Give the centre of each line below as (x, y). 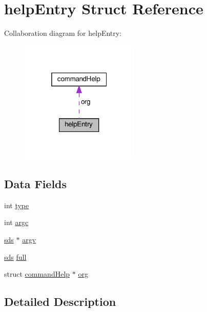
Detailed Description (60, 302)
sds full (15, 257)
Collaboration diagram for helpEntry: (63, 33)
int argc (16, 222)
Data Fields (36, 183)
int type (17, 205)
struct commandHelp (37, 274)
